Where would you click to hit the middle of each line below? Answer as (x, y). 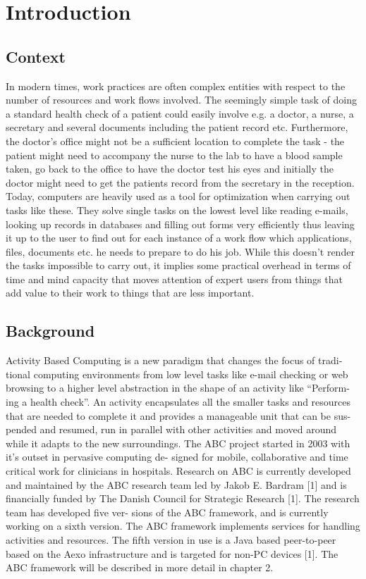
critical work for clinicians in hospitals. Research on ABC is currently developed (178, 471)
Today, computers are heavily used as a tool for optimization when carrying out (178, 196)
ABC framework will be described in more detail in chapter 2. (140, 567)
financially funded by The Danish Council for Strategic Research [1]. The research (183, 498)
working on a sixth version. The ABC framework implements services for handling (183, 526)
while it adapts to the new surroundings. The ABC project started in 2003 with (178, 443)
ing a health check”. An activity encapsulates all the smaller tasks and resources (178, 402)
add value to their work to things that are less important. (130, 293)
